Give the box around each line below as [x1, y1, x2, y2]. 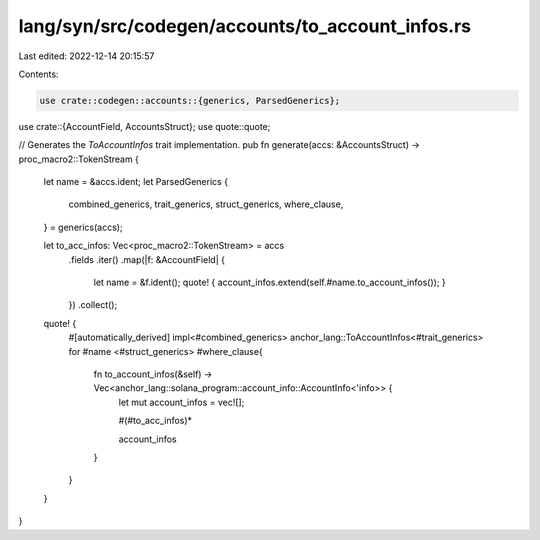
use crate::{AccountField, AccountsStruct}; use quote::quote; [18, 120, 271, 132]
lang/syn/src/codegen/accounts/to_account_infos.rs [18, 15, 472, 37]
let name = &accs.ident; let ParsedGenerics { [43, 176, 229, 188]
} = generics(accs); [43, 221, 124, 233]
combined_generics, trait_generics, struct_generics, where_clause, [68, 198, 344, 210]
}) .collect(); [68, 299, 118, 311]
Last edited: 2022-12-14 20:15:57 [18, 50, 155, 62]
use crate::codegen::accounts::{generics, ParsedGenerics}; [39, 95, 341, 106]
